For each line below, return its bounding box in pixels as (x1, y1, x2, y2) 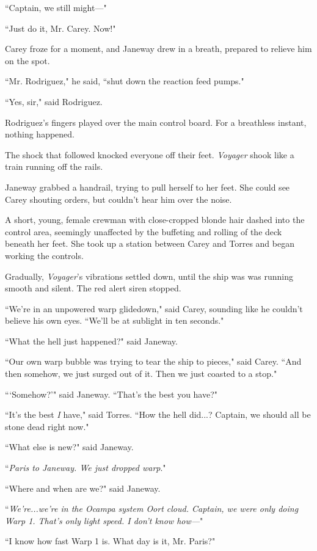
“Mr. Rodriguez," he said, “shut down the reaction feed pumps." (5, 75, 244, 87)
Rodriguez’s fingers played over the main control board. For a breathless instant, (5, 115, 307, 128)
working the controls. (5, 249, 84, 261)
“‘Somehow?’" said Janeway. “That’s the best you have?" (5, 387, 218, 400)
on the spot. (5, 54, 50, 67)
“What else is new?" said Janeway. (5, 440, 134, 453)
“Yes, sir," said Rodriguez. (5, 95, 103, 108)
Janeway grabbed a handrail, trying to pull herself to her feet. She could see (5, 180, 290, 193)
